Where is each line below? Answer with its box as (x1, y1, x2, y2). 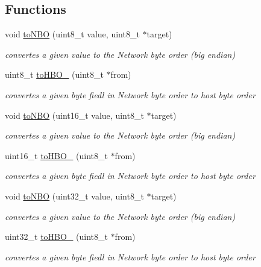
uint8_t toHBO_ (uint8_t (5, 68, 104, 81)
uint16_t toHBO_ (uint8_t (5, 149, 108, 162)
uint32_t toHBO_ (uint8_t (5, 230, 108, 243)
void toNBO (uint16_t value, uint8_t (5, 108, 144, 121)
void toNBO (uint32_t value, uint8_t (5, 189, 144, 202)
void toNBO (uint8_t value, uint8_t (5, 28, 140, 40)
